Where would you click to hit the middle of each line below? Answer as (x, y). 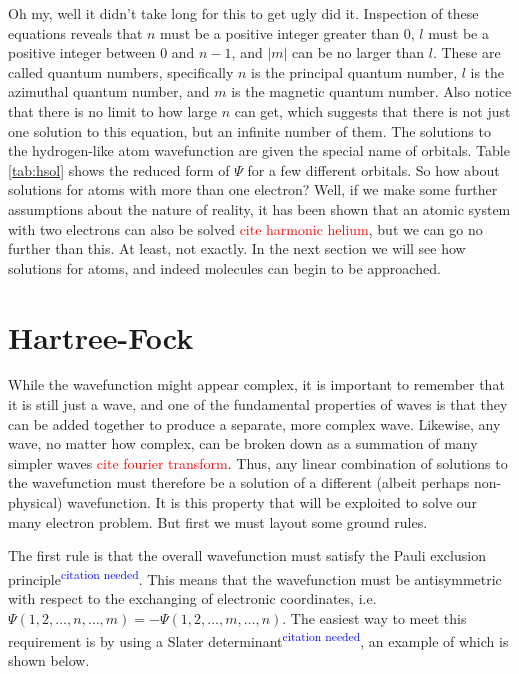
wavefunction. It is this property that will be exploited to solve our (272, 502)
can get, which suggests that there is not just (372, 110)
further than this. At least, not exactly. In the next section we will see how (237, 248)
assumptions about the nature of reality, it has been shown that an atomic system (259, 208)
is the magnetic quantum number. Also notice (371, 91)
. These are (466, 52)
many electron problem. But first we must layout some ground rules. (218, 521)
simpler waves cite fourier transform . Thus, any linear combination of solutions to (258, 462)
